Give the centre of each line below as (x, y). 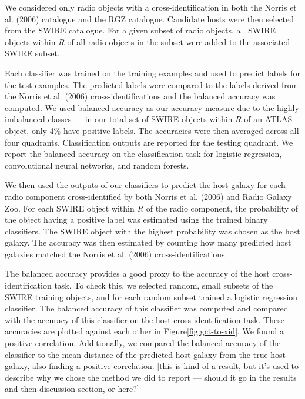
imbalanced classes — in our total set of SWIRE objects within (119, 119)
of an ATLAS (268, 119)
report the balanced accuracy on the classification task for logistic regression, (143, 154)
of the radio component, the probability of (222, 208)
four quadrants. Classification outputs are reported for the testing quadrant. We (149, 142)
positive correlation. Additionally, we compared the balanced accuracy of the (143, 343)
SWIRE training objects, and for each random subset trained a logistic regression (151, 296)
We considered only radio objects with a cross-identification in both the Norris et (151, 7)
